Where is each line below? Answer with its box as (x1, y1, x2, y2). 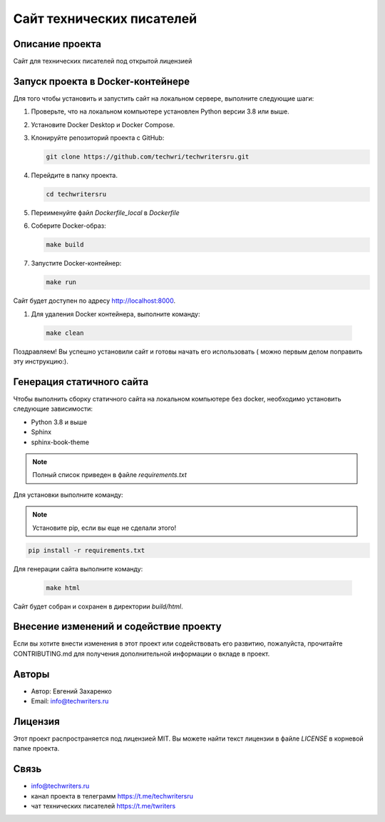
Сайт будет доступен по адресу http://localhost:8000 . (13, 296, 176, 305)
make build (46, 241, 84, 249)
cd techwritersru (46, 190, 107, 199)
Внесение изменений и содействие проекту (13, 621, 222, 633)
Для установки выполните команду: (13, 490, 124, 499)
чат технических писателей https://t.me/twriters (31, 802, 176, 811)
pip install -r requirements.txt (28, 546, 145, 554)
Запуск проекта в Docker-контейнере (13, 75, 190, 87)
